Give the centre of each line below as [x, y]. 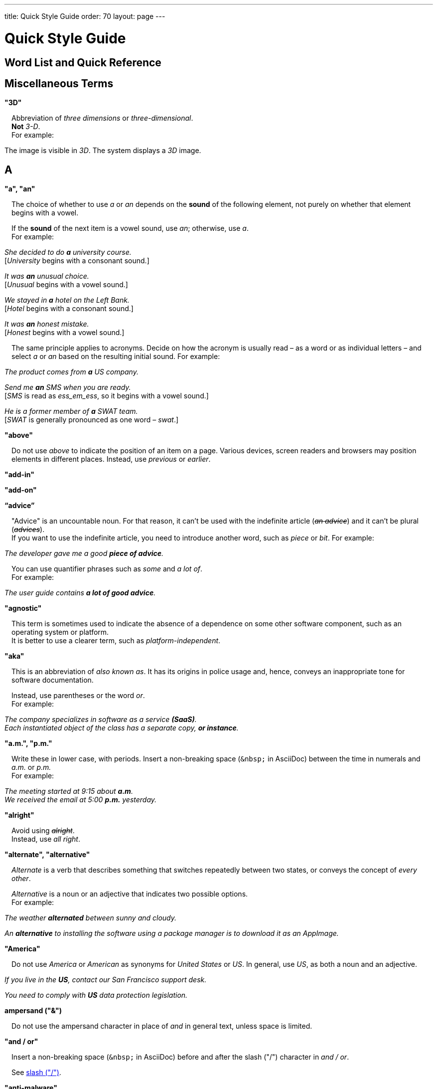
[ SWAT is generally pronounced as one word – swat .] [92, 420]
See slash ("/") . [36, 1073]
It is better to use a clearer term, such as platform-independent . [116, 641]
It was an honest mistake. [47, 324]
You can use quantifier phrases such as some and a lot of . [107, 569]
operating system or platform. [60, 632]
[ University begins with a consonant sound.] [77, 261]
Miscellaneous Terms [59, 83]
